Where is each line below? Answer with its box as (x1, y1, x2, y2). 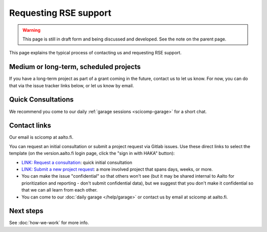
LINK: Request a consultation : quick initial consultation (21, 159, 133, 165)
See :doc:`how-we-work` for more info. (9, 220, 89, 226)
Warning (22, 27, 41, 33)
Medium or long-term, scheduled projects (9, 63, 141, 71)
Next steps (9, 207, 44, 215)
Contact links (9, 121, 51, 130)
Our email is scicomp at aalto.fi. (9, 134, 74, 140)
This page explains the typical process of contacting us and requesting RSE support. (9, 50, 182, 56)
